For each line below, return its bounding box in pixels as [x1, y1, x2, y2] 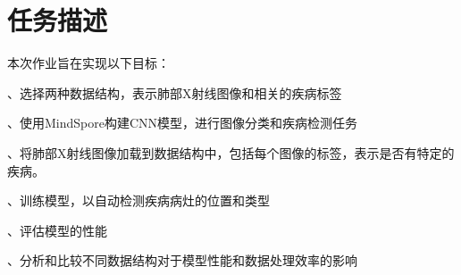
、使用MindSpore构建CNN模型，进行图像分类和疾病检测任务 [7, 113, 358, 132]
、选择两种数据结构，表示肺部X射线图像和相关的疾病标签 [7, 83, 342, 102]
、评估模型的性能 [7, 221, 107, 239]
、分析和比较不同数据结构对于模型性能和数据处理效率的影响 [7, 251, 357, 270]
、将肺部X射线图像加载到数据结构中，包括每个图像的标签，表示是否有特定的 [7, 143, 455, 162]
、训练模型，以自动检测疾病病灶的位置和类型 [7, 191, 270, 210]
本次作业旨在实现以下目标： [7, 54, 170, 72]
